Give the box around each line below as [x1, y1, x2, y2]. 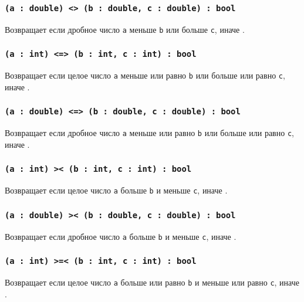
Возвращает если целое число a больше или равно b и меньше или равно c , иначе [5, 276, 299, 289]
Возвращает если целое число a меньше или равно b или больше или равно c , [5, 69, 285, 82]
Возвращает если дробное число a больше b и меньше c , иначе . [5, 230, 237, 242]
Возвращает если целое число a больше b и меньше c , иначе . [5, 184, 228, 196]
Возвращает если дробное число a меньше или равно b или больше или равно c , [5, 127, 294, 139]
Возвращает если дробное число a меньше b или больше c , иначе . [5, 23, 245, 35]
